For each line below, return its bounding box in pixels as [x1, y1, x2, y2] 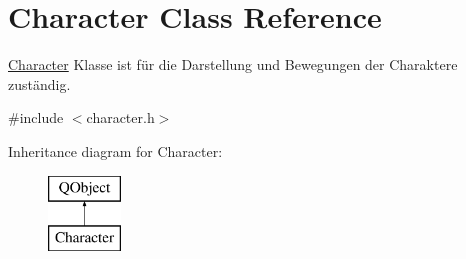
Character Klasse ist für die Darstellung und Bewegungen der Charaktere [8, 54, 458, 75]
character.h [86, 107, 155, 128]
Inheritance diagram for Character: [8, 140, 223, 161]
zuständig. [8, 73, 71, 94]
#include [8, 107, 64, 128]
